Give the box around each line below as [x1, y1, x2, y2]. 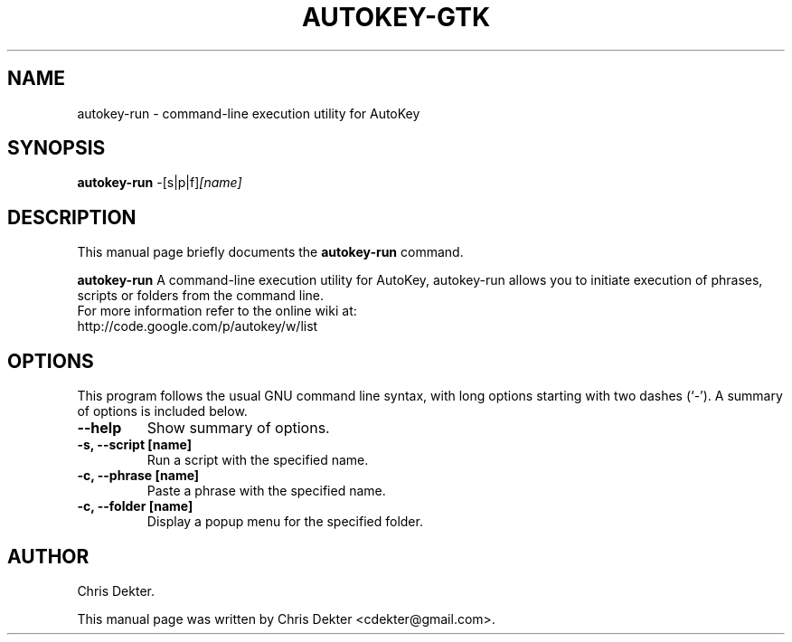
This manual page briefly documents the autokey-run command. [77, 244, 464, 260]
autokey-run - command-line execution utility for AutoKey [77, 105, 420, 121]
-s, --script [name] [77, 437, 192, 453]
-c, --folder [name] [77, 498, 193, 515]
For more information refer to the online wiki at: [77, 303, 357, 319]
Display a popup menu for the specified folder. [146, 514, 423, 530]
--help [77, 419, 122, 438]
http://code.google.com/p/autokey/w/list [77, 318, 318, 335]
